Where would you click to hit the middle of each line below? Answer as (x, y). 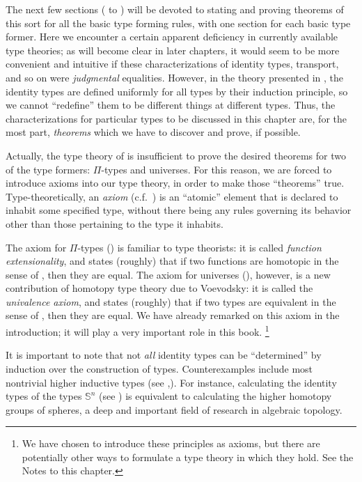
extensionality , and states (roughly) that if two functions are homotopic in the (172, 261)
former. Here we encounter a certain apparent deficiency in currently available (172, 37)
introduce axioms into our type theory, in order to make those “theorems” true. (175, 183)
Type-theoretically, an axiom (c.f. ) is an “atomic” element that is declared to (172, 196)
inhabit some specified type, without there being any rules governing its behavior (179, 210)
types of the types (44, 396)
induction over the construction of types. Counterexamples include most (159, 368)
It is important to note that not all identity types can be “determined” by (164, 355)
